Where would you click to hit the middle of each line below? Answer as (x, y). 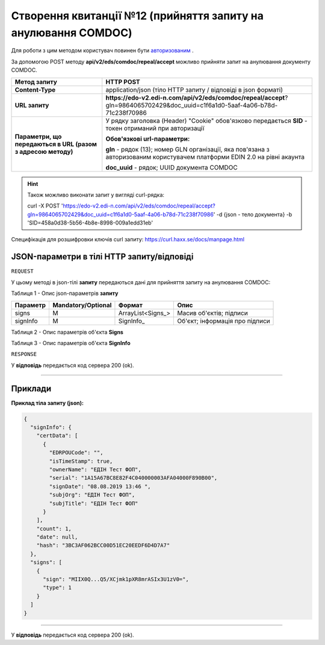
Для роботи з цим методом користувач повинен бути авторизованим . (102, 51)
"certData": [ (57, 436)
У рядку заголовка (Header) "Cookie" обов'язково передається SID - (206, 121)
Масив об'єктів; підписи (212, 313)
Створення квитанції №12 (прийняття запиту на (138, 16)
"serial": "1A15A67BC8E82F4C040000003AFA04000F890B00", (133, 478)
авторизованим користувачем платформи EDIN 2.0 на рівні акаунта (205, 157)
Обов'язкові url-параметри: (148, 139)
